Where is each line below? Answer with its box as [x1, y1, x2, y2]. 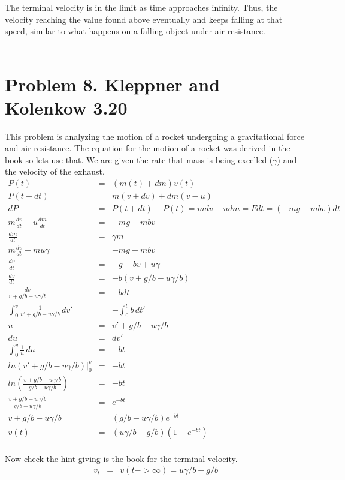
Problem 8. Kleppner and [5, 71, 220, 96]
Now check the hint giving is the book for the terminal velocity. [5, 452, 238, 464]
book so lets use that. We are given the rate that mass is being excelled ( [5, 153, 273, 166]
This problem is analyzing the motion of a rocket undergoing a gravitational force [5, 130, 305, 142]
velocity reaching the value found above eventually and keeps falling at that [5, 13, 283, 25]
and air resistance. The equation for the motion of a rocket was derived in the [5, 142, 290, 154]
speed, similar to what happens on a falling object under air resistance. [5, 25, 265, 37]
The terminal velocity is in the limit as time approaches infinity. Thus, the [5, 1, 278, 13]
